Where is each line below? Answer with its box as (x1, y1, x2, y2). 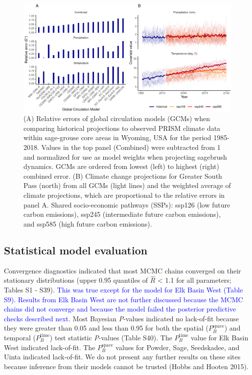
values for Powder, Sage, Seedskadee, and (115, 342, 240, 352)
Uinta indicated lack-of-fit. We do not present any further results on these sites (4, 352, 241, 362)
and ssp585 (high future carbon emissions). (23, 218, 152, 229)
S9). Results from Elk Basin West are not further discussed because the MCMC (4, 294, 243, 304)
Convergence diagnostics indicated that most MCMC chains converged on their (4, 265, 241, 275)
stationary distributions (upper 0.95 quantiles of (4, 275, 148, 285)
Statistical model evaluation (4, 242, 148, 257)
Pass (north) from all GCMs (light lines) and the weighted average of (23, 180, 231, 190)
